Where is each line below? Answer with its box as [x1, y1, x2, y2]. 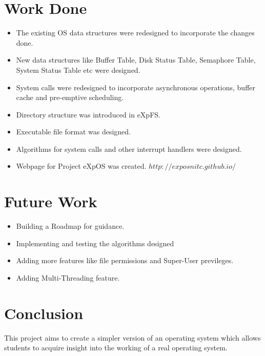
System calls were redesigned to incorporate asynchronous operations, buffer [16, 82, 256, 92]
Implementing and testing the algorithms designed [16, 238, 174, 248]
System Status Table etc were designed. [16, 64, 140, 75]
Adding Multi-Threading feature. [16, 272, 120, 283]
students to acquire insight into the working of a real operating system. [4, 342, 228, 353]
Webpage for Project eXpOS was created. [16, 161, 147, 171]
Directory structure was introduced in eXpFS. [16, 109, 160, 120]
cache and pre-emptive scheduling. [16, 92, 124, 103]
